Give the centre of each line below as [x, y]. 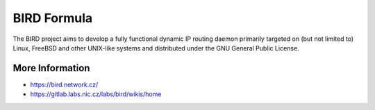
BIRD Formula [53, 18]
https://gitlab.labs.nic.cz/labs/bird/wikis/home [96, 94]
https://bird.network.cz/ [64, 84]
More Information [51, 68]
